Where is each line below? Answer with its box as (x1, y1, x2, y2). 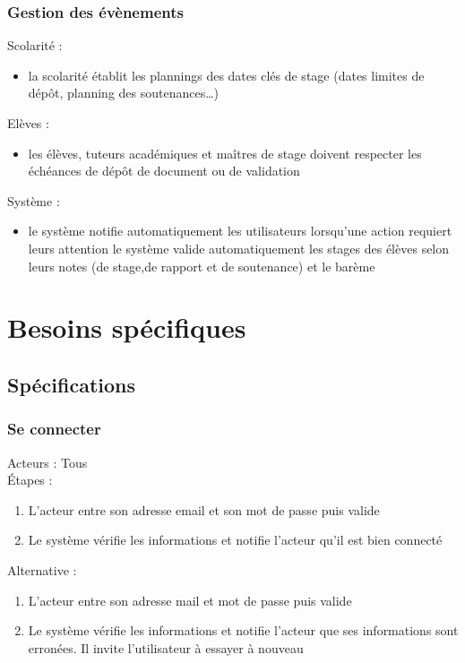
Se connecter (7, 418, 101, 440)
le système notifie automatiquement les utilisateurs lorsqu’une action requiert (28, 221, 452, 240)
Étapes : (7, 470, 53, 489)
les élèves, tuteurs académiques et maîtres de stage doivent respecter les (28, 143, 422, 162)
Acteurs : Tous (7, 452, 88, 471)
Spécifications (7, 370, 136, 398)
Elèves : (7, 114, 49, 132)
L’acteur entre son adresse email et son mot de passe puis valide (28, 500, 380, 519)
